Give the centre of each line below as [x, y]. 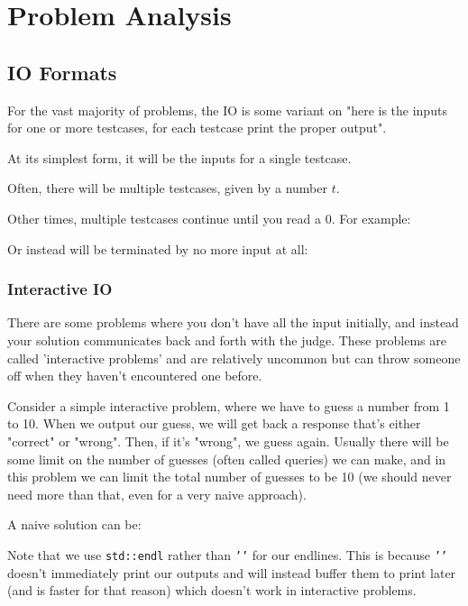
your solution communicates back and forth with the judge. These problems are [227, 340]
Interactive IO [60, 289]
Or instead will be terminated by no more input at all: [158, 248]
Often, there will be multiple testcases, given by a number [167, 188]
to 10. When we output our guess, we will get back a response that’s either [214, 423]
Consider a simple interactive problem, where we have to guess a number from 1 [229, 405]
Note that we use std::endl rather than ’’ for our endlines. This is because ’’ [227, 554]
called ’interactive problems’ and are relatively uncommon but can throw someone [234, 358]
